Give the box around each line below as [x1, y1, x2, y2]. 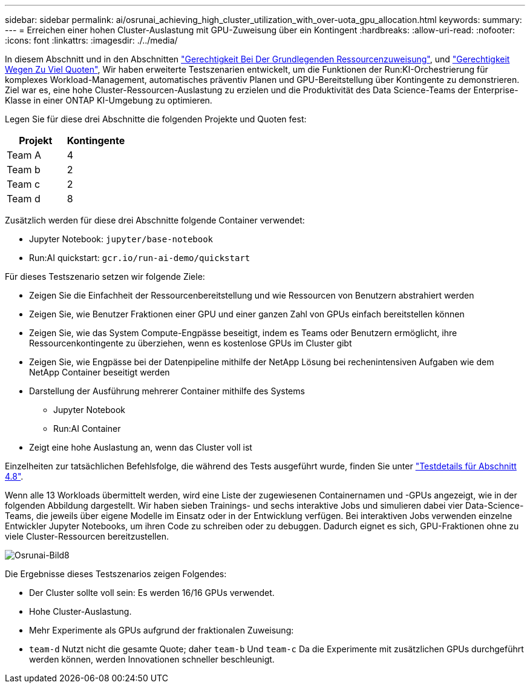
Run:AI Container [53, 423, 121, 434]
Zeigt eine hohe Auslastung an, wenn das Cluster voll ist [29, 442, 252, 452]
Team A [7, 149, 42, 161]
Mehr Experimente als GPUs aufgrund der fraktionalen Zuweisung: [29, 625, 294, 635]
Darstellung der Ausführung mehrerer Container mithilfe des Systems [29, 386, 305, 396]
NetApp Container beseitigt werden [29, 367, 170, 377]
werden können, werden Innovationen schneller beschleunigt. [29, 654, 275, 664]
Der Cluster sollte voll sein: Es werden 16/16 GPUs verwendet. [29, 587, 275, 598]
